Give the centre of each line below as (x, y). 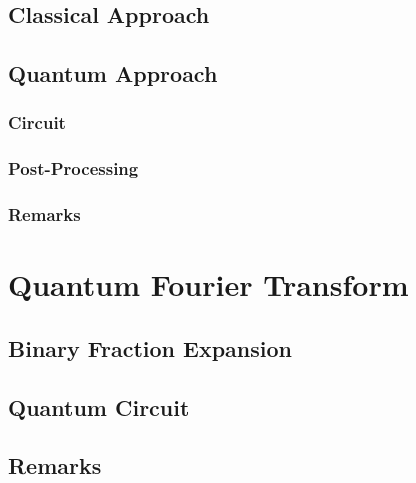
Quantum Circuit (99, 406)
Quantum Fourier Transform (208, 284)
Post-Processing (73, 168)
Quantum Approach (113, 73)
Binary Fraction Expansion (150, 347)
